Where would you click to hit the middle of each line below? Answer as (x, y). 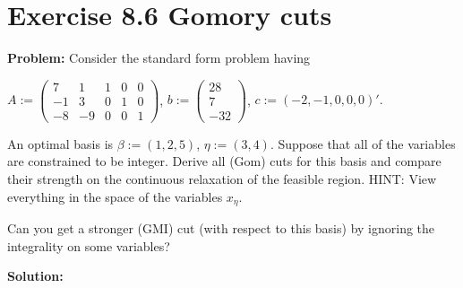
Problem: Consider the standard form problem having (159, 58)
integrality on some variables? (89, 245)
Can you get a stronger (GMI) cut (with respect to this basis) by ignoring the (221, 228)
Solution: (35, 276)
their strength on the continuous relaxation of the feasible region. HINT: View (222, 179)
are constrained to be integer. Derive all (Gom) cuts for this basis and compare (224, 161)
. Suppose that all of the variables (363, 143)
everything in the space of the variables (115, 196)
